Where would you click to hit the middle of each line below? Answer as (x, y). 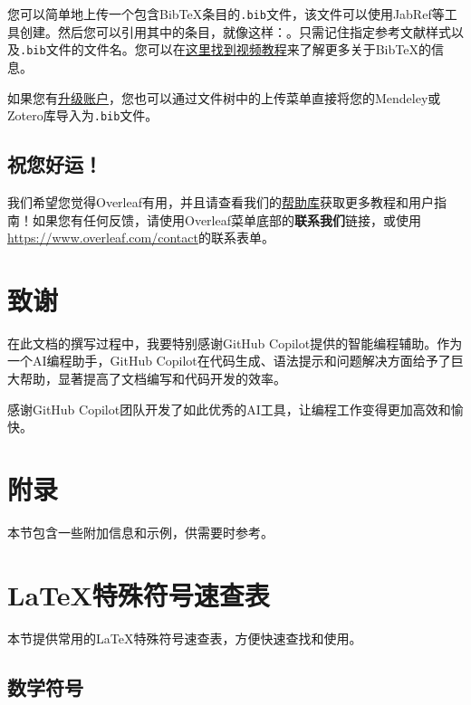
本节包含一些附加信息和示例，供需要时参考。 (140, 532)
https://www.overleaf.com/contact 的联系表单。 (141, 238)
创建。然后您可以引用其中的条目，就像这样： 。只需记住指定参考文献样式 (235, 31)
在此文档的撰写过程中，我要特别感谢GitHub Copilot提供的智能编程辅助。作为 (235, 343)
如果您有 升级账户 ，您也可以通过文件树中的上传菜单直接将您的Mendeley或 (224, 97)
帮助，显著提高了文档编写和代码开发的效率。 (153, 379)
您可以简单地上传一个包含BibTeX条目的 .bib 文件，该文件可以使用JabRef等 (226, 14)
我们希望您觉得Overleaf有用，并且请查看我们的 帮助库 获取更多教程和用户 (221, 201)
